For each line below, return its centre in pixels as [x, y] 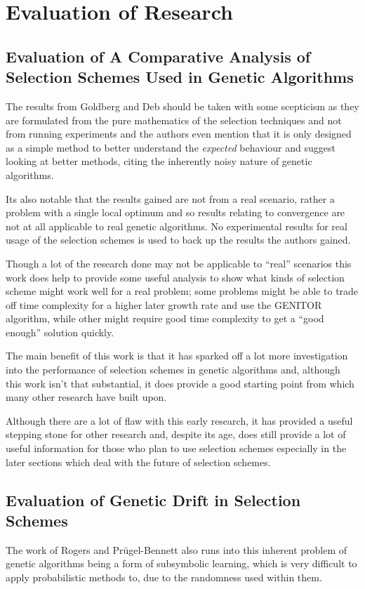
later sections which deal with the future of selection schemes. [138, 462]
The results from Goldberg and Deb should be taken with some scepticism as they [182, 106]
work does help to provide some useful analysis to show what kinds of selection [175, 277]
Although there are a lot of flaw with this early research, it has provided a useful [179, 420]
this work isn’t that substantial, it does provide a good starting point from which [180, 383]
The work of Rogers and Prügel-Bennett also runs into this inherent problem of [177, 549]
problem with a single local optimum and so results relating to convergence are [175, 212]
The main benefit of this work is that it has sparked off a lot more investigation [177, 356]
